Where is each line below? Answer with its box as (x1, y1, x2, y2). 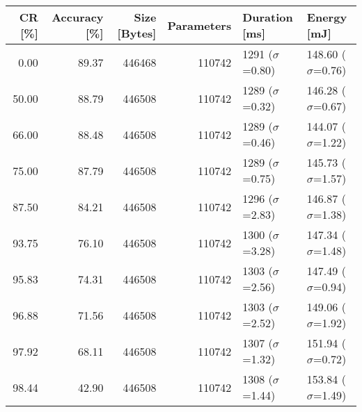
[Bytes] (117, 25, 157, 41)
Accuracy (52, 9, 104, 25)
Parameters (167, 17, 232, 33)
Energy (306, 9, 347, 25)
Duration (242, 9, 293, 25)
